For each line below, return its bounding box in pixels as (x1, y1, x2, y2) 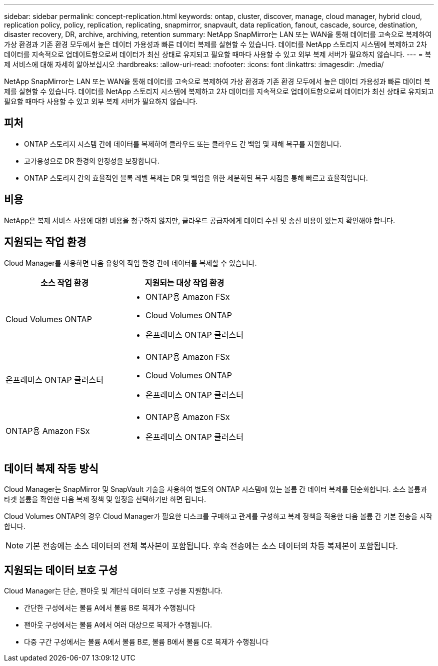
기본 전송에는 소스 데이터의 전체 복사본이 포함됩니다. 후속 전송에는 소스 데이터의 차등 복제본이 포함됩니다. (25, 541, 398, 551)
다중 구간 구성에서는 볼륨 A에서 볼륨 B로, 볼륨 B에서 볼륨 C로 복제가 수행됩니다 (24, 637, 268, 646)
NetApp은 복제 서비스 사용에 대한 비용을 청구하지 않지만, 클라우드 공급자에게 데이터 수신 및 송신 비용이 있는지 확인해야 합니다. (4, 216, 395, 225)
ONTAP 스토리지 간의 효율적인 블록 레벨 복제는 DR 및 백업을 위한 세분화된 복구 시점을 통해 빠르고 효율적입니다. (24, 173, 368, 182)
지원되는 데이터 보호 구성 (4, 563, 118, 576)
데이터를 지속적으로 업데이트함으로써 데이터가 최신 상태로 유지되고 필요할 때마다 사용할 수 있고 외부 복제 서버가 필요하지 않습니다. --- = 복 (4, 50, 431, 59)
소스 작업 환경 (40, 277, 88, 288)
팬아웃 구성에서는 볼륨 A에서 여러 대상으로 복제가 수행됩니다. (24, 620, 212, 629)
